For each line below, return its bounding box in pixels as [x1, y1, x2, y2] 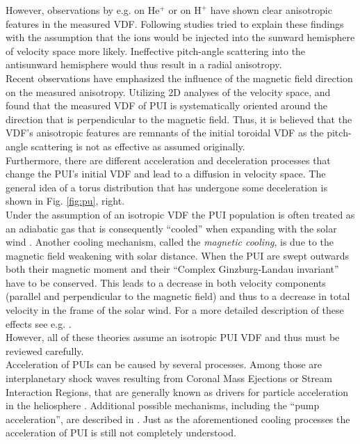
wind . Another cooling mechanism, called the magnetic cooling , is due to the [6, 235, 334, 249]
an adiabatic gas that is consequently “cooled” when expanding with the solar [6, 221, 337, 235]
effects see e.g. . [6, 316, 72, 331]
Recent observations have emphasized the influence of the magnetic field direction [6, 70, 353, 85]
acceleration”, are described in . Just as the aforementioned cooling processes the [6, 411, 350, 426]
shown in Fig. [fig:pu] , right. [6, 193, 125, 208]
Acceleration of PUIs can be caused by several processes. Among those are [6, 357, 322, 372]
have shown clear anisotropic [210, 3, 332, 17]
